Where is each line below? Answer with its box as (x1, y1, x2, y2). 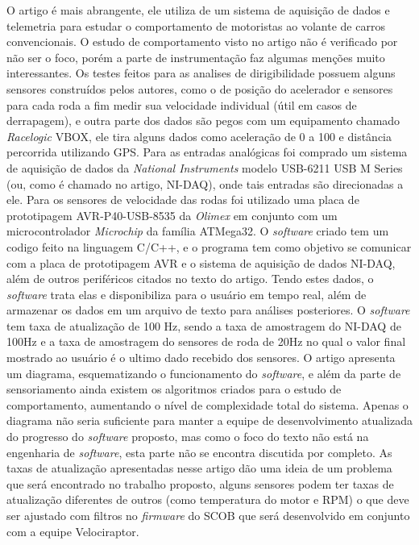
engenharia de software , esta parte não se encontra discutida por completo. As (6, 443, 392, 460)
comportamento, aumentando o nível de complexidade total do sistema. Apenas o (6, 396, 409, 413)
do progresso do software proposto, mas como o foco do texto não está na (6, 428, 369, 445)
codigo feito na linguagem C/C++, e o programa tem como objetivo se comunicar (6, 238, 412, 255)
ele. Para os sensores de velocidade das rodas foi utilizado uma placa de (6, 191, 359, 208)
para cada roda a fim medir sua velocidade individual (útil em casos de (6, 96, 357, 113)
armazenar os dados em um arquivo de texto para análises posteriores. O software (6, 302, 410, 318)
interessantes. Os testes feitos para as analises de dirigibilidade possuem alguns (6, 64, 396, 81)
